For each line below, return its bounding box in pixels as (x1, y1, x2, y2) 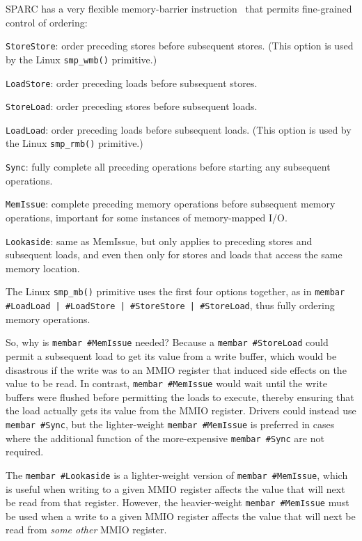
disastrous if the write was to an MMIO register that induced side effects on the (6, 362, 347, 377)
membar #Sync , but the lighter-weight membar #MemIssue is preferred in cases (6, 417, 335, 432)
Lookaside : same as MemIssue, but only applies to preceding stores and (6, 233, 313, 248)
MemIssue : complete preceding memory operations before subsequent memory (6, 196, 336, 211)
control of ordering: (6, 15, 88, 29)
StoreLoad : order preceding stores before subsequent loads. (6, 99, 258, 113)
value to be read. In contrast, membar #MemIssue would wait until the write (6, 376, 328, 391)
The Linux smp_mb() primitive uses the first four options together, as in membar (6, 284, 345, 299)
